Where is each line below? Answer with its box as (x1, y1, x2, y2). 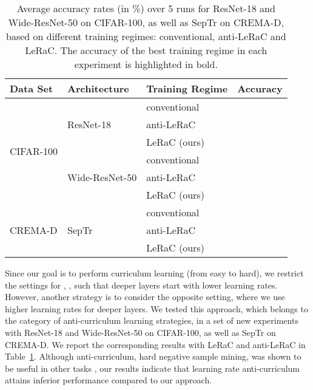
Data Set (10, 81, 53, 95)
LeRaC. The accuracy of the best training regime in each (25, 43, 268, 57)
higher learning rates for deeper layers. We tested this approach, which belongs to (5, 302, 308, 315)
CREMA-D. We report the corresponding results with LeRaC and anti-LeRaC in (5, 338, 306, 351)
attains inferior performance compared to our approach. (5, 374, 212, 386)
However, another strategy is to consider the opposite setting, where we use (5, 290, 285, 303)
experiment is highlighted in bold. (74, 57, 218, 71)
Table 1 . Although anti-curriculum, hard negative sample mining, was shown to (5, 350, 301, 363)
